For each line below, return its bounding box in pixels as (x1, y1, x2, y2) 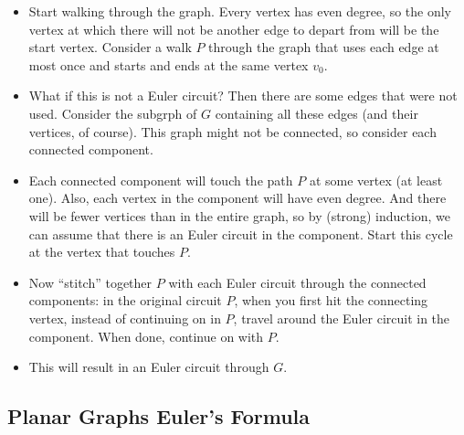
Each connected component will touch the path (28, 170, 293, 189)
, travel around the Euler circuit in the (233, 308, 450, 327)
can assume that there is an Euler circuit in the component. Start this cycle (28, 224, 453, 243)
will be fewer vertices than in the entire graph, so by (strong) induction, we (28, 206, 451, 225)
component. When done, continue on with (28, 326, 264, 345)
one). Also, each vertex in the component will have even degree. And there (28, 188, 447, 207)
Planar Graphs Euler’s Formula (7, 402, 311, 430)
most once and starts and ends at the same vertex (28, 55, 309, 74)
